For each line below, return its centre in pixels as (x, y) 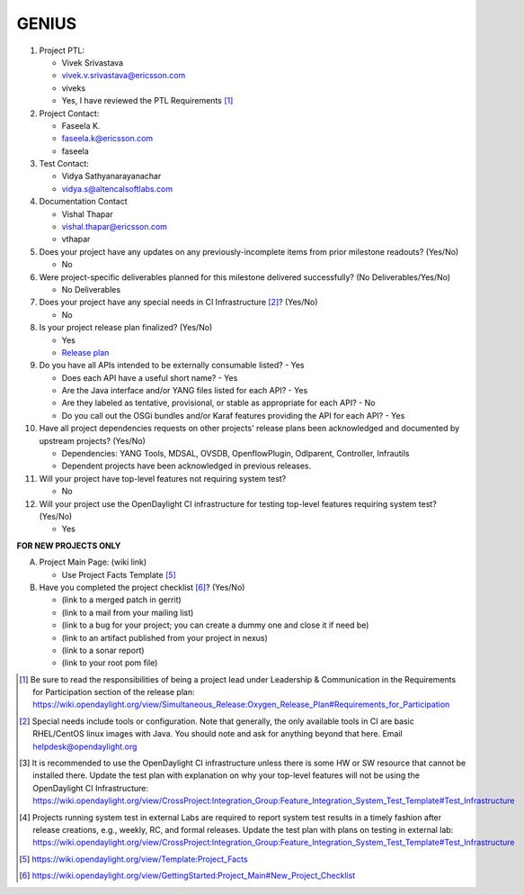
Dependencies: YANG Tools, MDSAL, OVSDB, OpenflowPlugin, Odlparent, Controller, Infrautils (235, 454)
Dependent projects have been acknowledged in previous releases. (187, 466)
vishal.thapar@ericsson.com (115, 227)
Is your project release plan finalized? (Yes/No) (126, 328)
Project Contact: (69, 113)
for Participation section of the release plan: (114, 692)
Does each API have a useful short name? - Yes (150, 377)
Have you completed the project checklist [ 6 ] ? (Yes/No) (142, 587)
